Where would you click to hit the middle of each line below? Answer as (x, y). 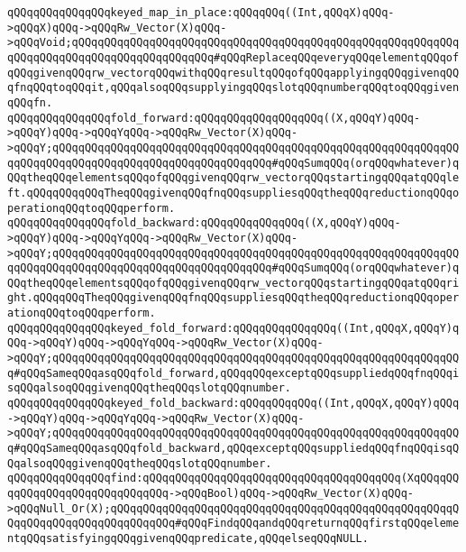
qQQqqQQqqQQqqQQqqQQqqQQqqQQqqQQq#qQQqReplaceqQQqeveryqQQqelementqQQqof (233, 57)
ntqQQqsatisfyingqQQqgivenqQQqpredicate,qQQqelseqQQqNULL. (188, 538)
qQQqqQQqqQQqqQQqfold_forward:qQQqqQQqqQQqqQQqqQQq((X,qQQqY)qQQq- (214, 118)
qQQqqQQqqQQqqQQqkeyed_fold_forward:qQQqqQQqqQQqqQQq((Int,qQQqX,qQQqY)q (233, 328)
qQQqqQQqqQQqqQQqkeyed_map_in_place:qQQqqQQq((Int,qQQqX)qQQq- (201, 13)
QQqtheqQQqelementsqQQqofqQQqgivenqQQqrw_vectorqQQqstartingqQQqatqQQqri (233, 283)
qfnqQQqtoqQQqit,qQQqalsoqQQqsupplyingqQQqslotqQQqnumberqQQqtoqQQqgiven (233, 88)
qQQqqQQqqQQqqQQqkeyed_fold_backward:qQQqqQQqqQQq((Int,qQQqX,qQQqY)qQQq (233, 404)
